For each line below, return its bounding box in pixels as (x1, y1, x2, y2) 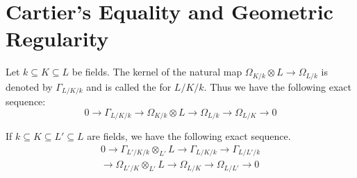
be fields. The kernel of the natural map (72, 64, 242, 79)
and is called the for (86, 79, 172, 94)
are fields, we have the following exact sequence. (87, 129, 291, 143)
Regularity (6, 24, 109, 53)
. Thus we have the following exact (204, 79, 351, 94)
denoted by (6, 79, 53, 94)
